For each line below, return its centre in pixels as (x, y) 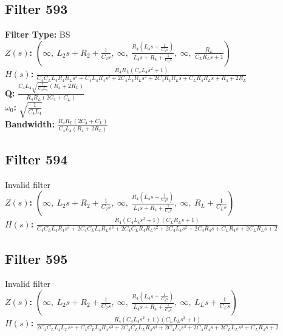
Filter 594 (36, 159)
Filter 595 (36, 258)
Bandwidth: (30, 124)
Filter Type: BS (38, 34)
